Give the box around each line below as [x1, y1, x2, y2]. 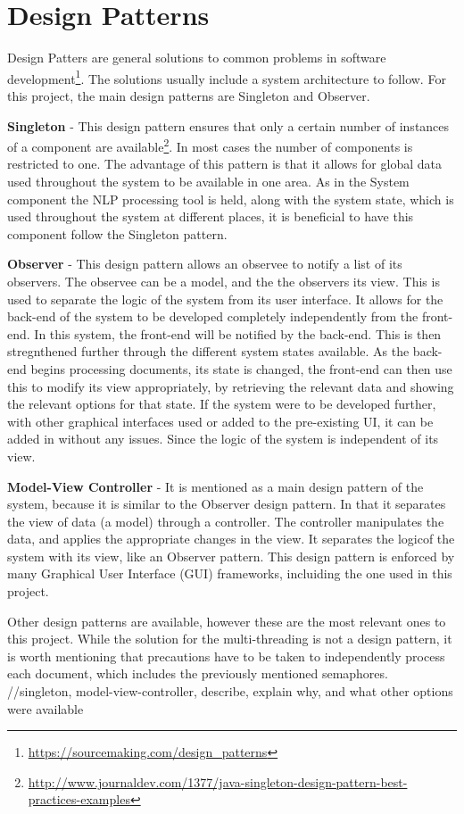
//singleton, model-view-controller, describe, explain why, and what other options [7, 682, 453, 701]
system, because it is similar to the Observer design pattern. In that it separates [7, 494, 446, 513]
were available [7, 699, 84, 718]
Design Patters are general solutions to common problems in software [7, 48, 386, 67]
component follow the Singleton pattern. [7, 224, 228, 243]
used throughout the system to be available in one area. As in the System [7, 172, 410, 190]
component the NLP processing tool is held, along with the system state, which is [7, 189, 454, 208]
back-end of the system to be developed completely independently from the [7, 307, 418, 326]
